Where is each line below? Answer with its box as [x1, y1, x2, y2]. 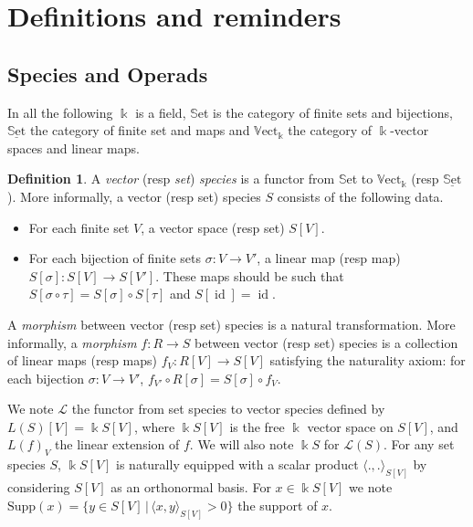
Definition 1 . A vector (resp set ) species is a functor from [7, 169, 335, 188]
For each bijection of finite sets [28, 248, 202, 268]
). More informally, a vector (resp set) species [7, 186, 261, 206]
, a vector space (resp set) [141, 217, 285, 237]
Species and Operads [7, 59, 208, 88]
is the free [229, 416, 285, 436]
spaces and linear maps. [7, 138, 140, 157]
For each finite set [28, 217, 130, 237]
